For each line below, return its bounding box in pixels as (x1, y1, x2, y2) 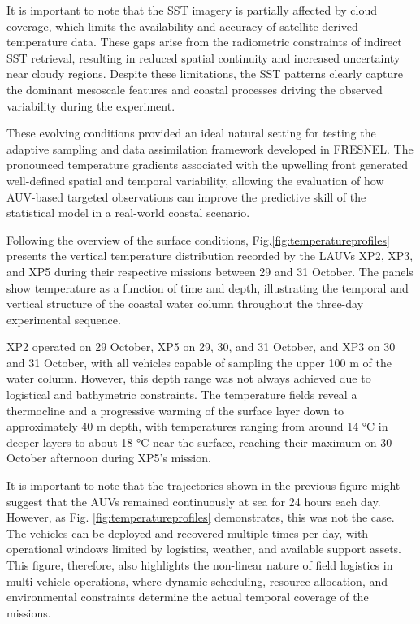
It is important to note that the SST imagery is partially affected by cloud (6, 2, 378, 18)
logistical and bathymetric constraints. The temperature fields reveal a (6, 386, 357, 403)
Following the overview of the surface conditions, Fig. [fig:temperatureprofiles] (6, 231, 390, 248)
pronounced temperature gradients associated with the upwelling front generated (6, 156, 408, 173)
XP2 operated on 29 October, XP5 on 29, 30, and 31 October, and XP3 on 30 (6, 338, 396, 355)
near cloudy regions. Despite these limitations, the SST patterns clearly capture (6, 65, 404, 82)
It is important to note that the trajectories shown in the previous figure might (6, 477, 401, 494)
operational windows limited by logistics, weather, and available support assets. (6, 540, 401, 557)
